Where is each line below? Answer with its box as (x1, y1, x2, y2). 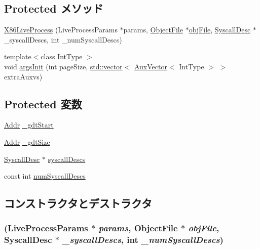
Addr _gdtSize (4, 136, 50, 147)
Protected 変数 (4, 96, 82, 111)
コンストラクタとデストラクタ (4, 195, 152, 211)
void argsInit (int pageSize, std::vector (4, 61, 123, 71)
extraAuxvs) (4, 71, 43, 81)
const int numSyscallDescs (4, 171, 86, 181)
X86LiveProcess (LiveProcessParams (4, 24, 118, 35)
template (4, 51, 31, 62)
